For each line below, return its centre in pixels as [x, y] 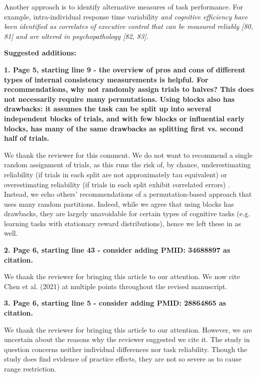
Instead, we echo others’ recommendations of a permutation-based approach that [128, 194]
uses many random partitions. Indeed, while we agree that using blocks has [119, 203]
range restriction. [30, 369]
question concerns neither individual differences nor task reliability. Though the [126, 349]
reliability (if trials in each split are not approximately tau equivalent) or [116, 174]
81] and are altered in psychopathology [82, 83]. [76, 36]
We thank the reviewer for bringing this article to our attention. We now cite [122, 276]
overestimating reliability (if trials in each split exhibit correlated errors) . [117, 184]
